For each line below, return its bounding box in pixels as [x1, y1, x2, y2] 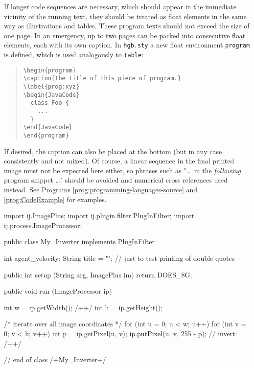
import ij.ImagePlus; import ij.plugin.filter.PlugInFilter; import [4, 210, 195, 221]
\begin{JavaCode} [23, 91, 80, 98]
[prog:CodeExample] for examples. [4, 194, 107, 204]
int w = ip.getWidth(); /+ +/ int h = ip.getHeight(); [4, 302, 162, 312]
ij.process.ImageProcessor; [4, 220, 82, 230]
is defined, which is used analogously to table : [4, 49, 144, 60]
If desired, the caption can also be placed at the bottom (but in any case [4, 146, 222, 156]
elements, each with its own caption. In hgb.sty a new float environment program [4, 40, 250, 50]
